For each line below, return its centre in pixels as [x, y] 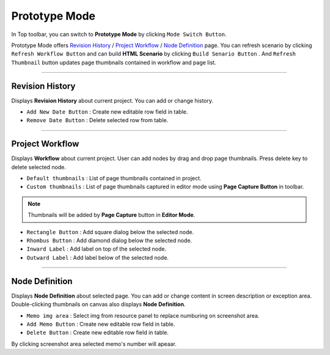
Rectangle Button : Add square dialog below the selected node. [110, 232]
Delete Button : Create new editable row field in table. [98, 332]
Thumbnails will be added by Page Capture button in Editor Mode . [112, 215]
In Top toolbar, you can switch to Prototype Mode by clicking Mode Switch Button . [119, 34]
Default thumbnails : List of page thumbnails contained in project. [114, 178]
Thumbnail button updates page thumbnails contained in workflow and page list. [114, 62]
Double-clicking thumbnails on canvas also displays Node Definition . [98, 304]
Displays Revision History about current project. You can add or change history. [112, 100]
